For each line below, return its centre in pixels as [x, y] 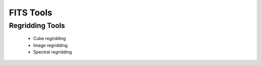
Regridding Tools [37, 26]
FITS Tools [31, 13]
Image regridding [50, 45]
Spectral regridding [53, 52]
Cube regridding [50, 39]
